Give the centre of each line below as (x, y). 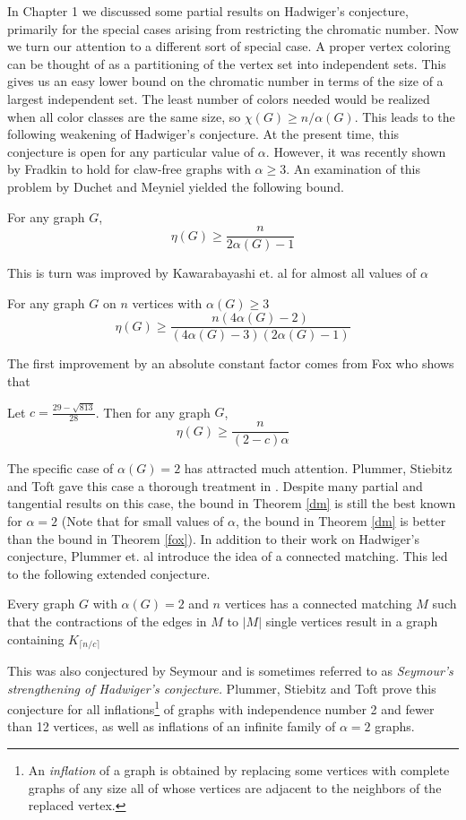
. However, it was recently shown (356, 151)
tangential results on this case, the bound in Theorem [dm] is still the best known (232, 503)
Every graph (41, 604)
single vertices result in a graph (352, 621)
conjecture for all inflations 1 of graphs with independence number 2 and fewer (221, 708)
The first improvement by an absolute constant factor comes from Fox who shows (231, 363)
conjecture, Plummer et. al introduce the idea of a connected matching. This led (228, 556)
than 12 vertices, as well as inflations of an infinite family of (172, 726)
